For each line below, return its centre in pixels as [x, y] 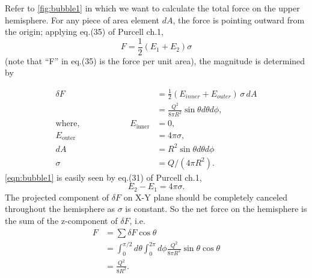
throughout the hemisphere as [60, 209]
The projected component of [57, 197]
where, [68, 124]
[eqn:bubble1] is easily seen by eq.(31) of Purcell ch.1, [103, 177]
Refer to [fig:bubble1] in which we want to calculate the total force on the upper [152, 8]
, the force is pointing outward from [239, 20]
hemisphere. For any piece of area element [82, 20]
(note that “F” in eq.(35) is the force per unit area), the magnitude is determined [155, 60]
